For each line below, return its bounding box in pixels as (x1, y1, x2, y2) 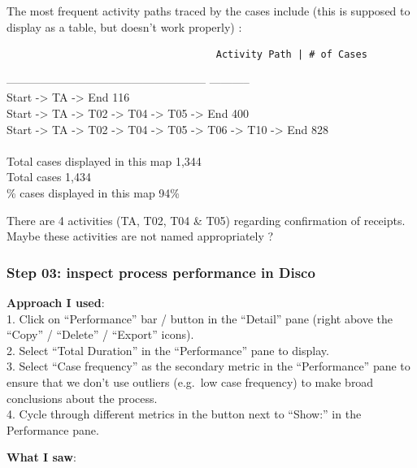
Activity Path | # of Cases (215, 49, 367, 61)
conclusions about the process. (7, 389, 158, 406)
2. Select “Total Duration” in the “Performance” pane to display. (7, 341, 329, 358)
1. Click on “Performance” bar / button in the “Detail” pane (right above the (7, 310, 393, 327)
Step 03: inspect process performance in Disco (7, 262, 315, 282)
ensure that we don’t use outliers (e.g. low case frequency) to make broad (7, 373, 374, 390)
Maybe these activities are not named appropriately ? (7, 227, 274, 245)
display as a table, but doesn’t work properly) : (7, 18, 242, 35)
